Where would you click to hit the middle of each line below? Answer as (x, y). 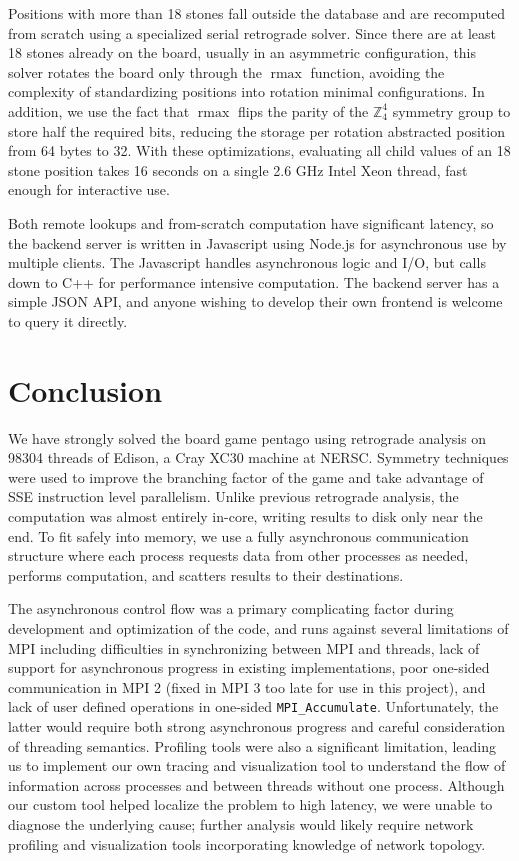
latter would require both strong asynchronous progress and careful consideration (257, 726)
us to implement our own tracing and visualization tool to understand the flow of (257, 765)
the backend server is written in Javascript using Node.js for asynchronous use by (257, 242)
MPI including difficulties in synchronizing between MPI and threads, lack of (244, 647)
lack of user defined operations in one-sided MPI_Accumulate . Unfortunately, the (253, 706)
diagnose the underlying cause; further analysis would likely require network (241, 823)
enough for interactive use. (89, 189)
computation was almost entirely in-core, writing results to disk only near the (245, 516)
